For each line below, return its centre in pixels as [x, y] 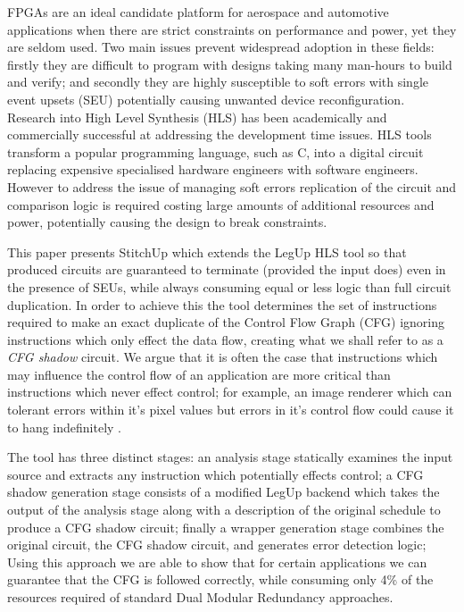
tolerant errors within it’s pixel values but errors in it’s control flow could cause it [231, 410]
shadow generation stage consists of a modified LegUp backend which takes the [224, 492]
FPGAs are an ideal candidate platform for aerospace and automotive [198, 12]
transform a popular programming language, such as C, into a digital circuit [215, 151]
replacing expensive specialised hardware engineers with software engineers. [213, 169]
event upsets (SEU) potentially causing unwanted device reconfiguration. [206, 99]
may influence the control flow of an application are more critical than [199, 374]
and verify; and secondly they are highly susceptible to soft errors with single [218, 82]
